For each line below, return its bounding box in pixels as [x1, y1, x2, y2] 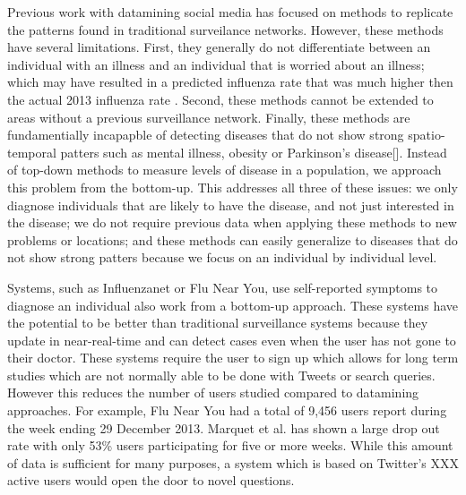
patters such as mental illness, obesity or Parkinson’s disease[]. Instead [60, 142, 447, 161]
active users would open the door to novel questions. [7, 471, 295, 490]
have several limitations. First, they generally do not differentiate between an [7, 38, 431, 56]
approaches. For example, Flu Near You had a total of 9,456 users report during [7, 401, 447, 420]
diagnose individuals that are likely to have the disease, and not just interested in [7, 195, 454, 214]
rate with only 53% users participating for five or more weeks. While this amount [7, 436, 453, 455]
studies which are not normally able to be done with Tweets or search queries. [7, 365, 436, 384]
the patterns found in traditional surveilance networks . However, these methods [7, 20, 444, 38]
